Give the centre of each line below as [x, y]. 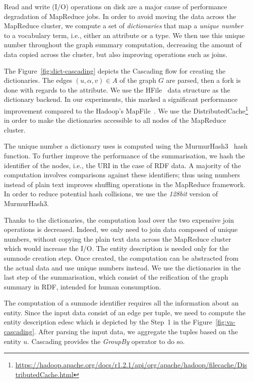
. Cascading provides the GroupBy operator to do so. [106, 341]
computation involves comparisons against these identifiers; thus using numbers [122, 175]
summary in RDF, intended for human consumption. [82, 286]
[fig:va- [225, 322]
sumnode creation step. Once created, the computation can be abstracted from [121, 258]
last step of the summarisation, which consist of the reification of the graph [116, 277]
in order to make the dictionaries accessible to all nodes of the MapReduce [115, 120]
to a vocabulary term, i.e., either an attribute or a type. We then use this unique [125, 35]
